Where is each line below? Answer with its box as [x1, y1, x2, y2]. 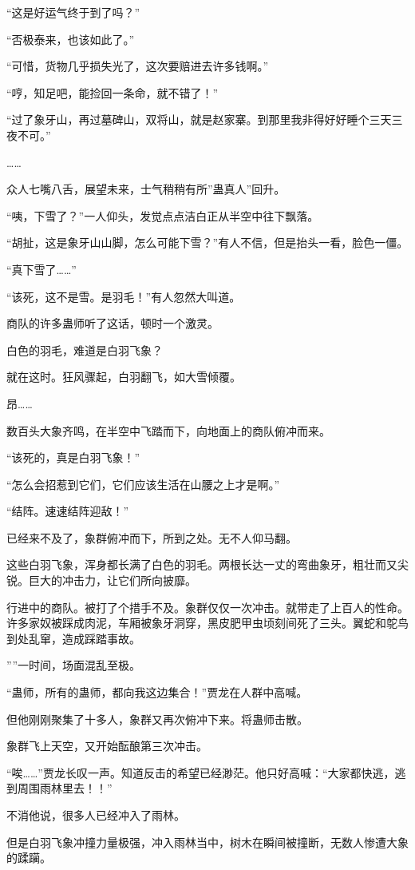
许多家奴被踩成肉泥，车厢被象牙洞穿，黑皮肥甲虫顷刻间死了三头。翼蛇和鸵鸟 [6, 614, 409, 631]
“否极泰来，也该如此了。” [6, 30, 135, 47]
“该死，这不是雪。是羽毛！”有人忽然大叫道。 [6, 288, 241, 304]
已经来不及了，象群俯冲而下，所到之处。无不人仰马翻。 [6, 529, 297, 546]
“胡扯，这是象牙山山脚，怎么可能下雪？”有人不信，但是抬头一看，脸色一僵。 [6, 234, 409, 251]
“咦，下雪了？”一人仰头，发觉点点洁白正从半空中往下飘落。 [6, 207, 319, 224]
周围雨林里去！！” [17, 780, 113, 797]
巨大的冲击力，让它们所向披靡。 [28, 572, 196, 589]
